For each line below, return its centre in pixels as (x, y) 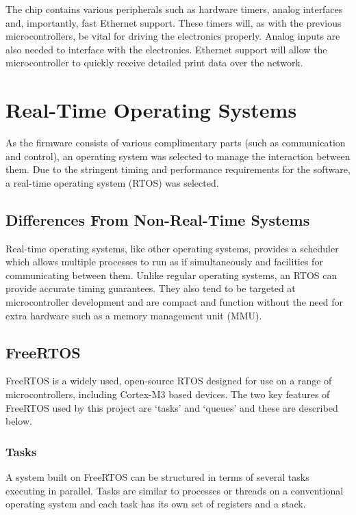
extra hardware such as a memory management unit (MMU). (134, 315)
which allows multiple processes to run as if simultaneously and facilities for (164, 262)
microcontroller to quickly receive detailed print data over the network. (154, 63)
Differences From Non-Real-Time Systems (158, 219)
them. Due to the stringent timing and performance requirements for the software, (178, 169)
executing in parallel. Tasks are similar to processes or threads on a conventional (175, 490)
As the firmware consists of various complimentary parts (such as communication (176, 143)
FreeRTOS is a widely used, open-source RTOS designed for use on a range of (169, 381)
